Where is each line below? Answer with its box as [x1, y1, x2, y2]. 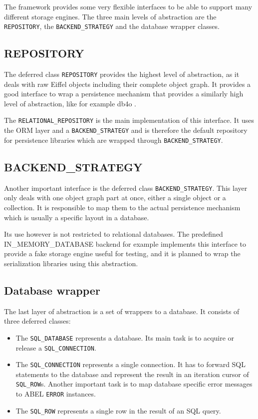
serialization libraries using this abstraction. [4, 258, 138, 268]
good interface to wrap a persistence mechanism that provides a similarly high [4, 88, 244, 99]
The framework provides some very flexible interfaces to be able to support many [4, 1, 253, 11]
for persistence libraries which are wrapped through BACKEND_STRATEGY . [4, 134, 223, 145]
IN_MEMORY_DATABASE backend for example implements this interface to [4, 238, 246, 249]
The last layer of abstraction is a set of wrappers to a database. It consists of [4, 306, 240, 316]
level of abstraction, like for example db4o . [4, 98, 137, 108]
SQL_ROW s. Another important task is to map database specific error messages [15, 379, 253, 389]
